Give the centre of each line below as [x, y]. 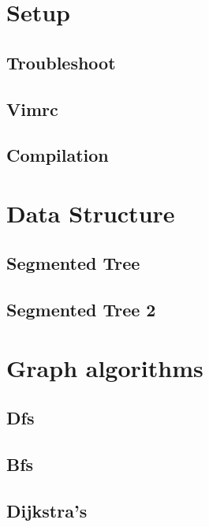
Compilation [58, 155]
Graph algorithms [105, 367]
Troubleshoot [61, 62]
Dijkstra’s [47, 510]
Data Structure [91, 213]
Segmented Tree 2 [81, 310]
